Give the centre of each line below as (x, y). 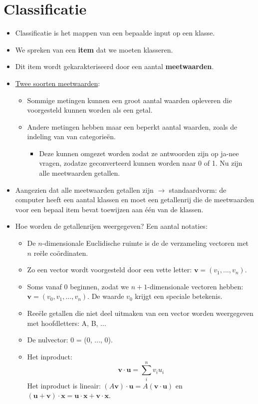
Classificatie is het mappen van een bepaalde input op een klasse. (115, 33)
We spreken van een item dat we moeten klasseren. (94, 49)
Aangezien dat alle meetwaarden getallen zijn (84, 189)
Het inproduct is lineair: (64, 385)
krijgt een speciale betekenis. (179, 296)
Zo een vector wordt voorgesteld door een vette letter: (110, 270)
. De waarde (106, 296)
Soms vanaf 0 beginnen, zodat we (78, 286)
